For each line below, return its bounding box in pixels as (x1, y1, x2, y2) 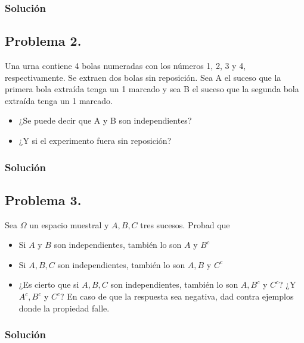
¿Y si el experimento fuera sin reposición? (18, 134, 172, 147)
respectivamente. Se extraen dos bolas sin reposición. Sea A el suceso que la (5, 71, 281, 83)
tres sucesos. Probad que (140, 218, 230, 231)
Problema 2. (5, 32, 82, 50)
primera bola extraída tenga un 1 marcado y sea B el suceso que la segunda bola (5, 83, 299, 95)
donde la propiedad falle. (18, 301, 110, 314)
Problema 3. (5, 190, 82, 209)
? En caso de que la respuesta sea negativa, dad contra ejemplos (60, 290, 294, 303)
